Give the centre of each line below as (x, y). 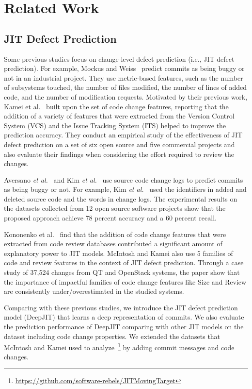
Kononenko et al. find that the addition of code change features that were (115, 234)
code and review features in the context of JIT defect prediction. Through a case (124, 262)
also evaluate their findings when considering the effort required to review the (119, 154)
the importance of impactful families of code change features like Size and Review (125, 281)
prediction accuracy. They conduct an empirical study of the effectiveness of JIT (123, 135)
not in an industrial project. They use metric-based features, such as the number (124, 77)
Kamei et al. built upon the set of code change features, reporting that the (116, 106)
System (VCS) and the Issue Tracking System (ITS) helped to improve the (115, 125)
